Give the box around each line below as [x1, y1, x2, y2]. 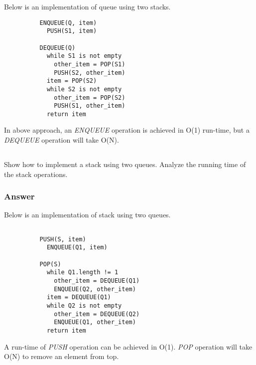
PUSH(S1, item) [46, 27, 97, 35]
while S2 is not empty [46, 85, 122, 93]
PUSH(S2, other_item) [54, 69, 126, 76]
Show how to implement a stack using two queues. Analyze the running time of [4, 159, 246, 170]
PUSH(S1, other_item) [54, 102, 126, 110]
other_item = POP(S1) [54, 60, 126, 68]
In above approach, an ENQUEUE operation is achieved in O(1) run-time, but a [4, 125, 250, 135]
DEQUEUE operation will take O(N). [4, 135, 119, 145]
